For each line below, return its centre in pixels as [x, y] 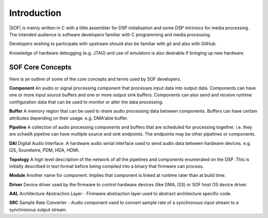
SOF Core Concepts [40, 67]
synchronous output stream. [38, 210]
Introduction [35, 13]
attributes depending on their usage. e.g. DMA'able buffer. [69, 118]
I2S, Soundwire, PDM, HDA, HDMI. [44, 150]
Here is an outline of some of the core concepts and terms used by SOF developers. [95, 79]
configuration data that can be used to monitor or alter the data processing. [86, 102]
